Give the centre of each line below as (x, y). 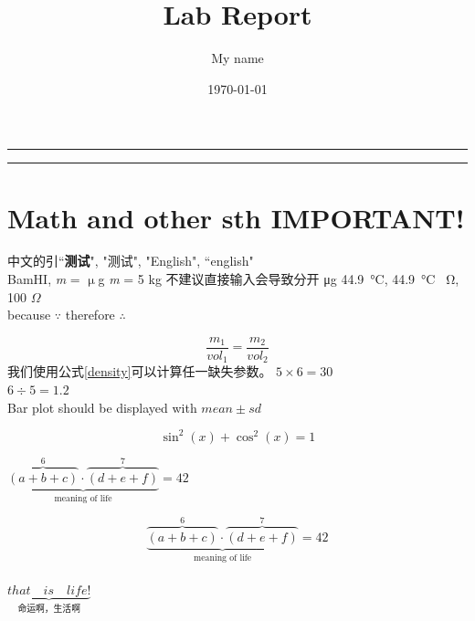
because (29, 315)
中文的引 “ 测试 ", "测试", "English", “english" (131, 261)
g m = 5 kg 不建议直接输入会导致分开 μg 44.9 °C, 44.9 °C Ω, (279, 279)
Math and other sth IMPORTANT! (236, 217)
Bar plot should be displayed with (102, 407)
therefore (90, 315)
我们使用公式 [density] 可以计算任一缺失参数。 (140, 371)
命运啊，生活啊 (49, 609)
